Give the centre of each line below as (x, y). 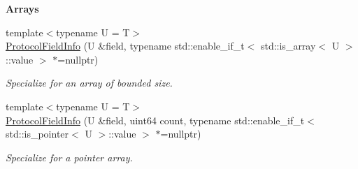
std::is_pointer (37, 134)
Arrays (22, 8)
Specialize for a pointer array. (69, 157)
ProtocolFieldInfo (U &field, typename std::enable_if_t (125, 46)
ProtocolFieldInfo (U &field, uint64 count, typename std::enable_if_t (155, 120)
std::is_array (288, 46)
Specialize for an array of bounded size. (89, 83)
